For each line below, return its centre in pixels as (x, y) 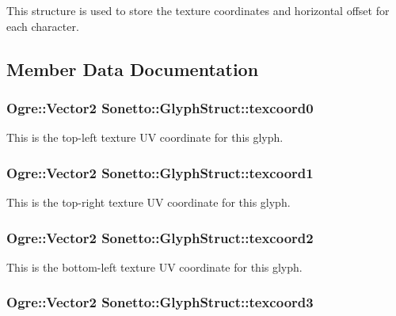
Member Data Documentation (133, 69)
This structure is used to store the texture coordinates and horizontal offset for (198, 10)
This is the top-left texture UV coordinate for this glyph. (145, 137)
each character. (43, 26)
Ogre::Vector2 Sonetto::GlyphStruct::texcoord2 (160, 237)
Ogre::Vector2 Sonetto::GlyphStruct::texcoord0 (160, 107)
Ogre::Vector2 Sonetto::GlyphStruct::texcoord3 (160, 302)
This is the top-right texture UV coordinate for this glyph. (148, 202)
